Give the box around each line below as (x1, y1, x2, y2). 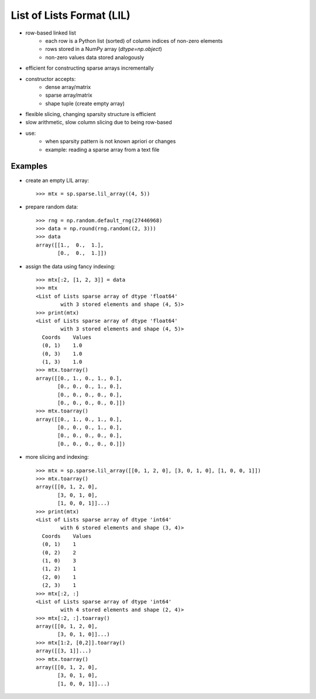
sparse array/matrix (45, 91, 93, 99)
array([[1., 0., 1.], (36, 241, 104, 248)
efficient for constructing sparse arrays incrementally (25, 64, 154, 71)
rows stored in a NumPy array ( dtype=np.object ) (45, 46, 162, 53)
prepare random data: (25, 203, 78, 210)
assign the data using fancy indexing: (25, 262, 116, 270)
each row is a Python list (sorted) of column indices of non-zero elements (45, 37, 223, 44)
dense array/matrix (45, 83, 91, 90)
